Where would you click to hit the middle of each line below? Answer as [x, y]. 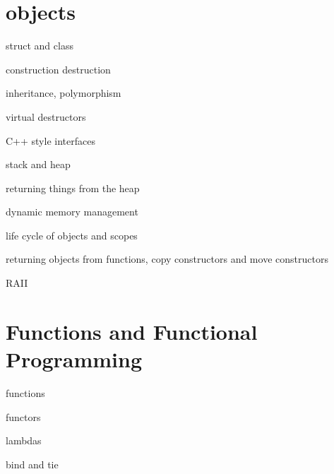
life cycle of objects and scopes [72, 235]
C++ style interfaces [50, 140]
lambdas [24, 440]
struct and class [40, 46]
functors [23, 416]
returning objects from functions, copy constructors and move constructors [167, 259]
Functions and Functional [132, 331]
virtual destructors [46, 116]
